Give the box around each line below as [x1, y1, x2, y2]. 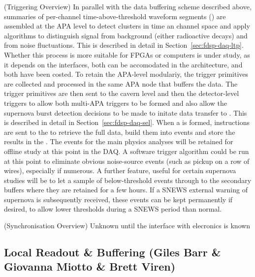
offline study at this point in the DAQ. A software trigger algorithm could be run [4, 146, 249, 156]
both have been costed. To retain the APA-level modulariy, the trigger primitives [4, 69, 249, 79]
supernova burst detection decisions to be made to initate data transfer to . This [4, 107, 247, 118]
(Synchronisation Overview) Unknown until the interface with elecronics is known [4, 220, 251, 231]
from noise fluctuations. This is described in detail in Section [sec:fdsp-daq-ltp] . [4, 40, 244, 50]
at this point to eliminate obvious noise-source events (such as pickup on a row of [4, 155, 250, 166]
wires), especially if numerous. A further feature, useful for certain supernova [4, 165, 236, 176]
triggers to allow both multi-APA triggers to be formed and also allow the [4, 97, 227, 108]
